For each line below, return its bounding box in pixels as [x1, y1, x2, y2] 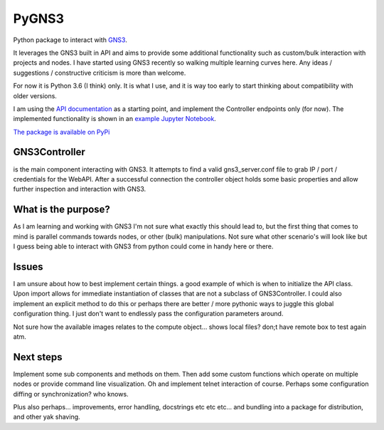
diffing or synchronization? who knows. [13, 389, 129, 398]
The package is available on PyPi [13, 127, 110, 136]
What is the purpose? [13, 204, 110, 216]
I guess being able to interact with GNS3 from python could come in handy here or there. [13, 242, 274, 251]
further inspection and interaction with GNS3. [13, 185, 146, 194]
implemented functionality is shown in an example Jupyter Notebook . [13, 115, 216, 123]
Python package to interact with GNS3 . [13, 36, 127, 44]
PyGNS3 [13, 11, 64, 26]
